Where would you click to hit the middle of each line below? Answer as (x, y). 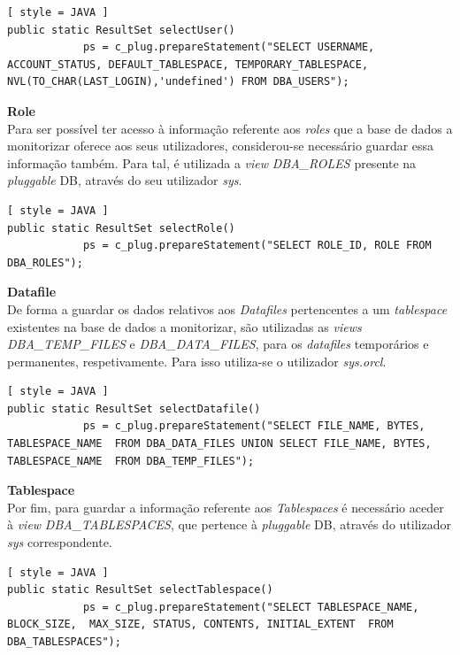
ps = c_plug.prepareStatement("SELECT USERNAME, (229, 47)
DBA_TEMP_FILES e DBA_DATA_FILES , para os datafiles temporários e (218, 344)
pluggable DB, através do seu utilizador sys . (125, 180)
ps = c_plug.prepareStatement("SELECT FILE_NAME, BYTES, (254, 426)
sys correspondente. (60, 542)
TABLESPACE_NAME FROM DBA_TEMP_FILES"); (131, 461)
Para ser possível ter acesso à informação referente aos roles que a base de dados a (230, 128)
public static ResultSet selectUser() (121, 30)
